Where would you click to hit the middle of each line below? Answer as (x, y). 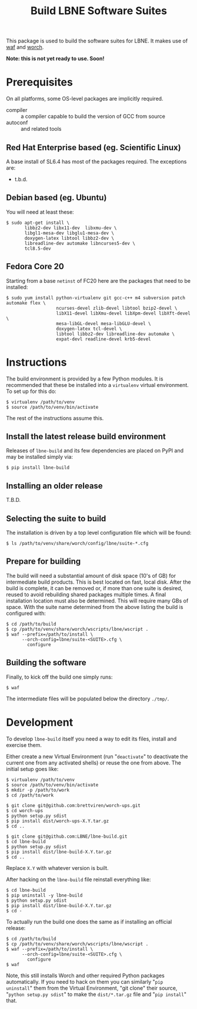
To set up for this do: (31, 391)
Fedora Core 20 (35, 267)
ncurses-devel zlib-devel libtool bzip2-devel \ (117, 308)
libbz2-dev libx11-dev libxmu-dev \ (71, 228)
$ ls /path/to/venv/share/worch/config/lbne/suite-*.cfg (77, 543)
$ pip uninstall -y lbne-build (44, 895)
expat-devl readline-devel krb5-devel (103, 339)
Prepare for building (44, 562)
